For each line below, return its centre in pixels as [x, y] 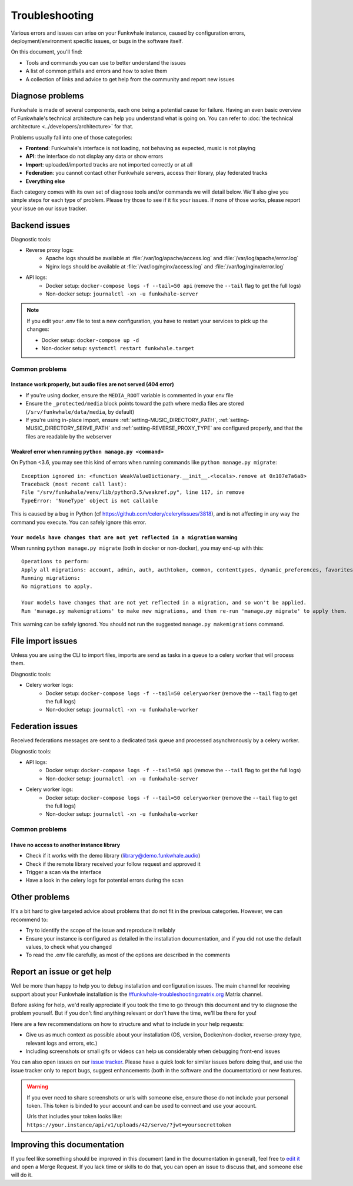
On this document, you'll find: [46, 52]
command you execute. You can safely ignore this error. [79, 522]
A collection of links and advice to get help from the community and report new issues [130, 79]
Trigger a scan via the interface [64, 872]
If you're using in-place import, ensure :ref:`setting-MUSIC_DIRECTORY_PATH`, [121, 420]
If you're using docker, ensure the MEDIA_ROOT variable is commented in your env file [129, 395]
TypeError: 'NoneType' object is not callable [90, 501]
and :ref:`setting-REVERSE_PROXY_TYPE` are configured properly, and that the [207, 428]
